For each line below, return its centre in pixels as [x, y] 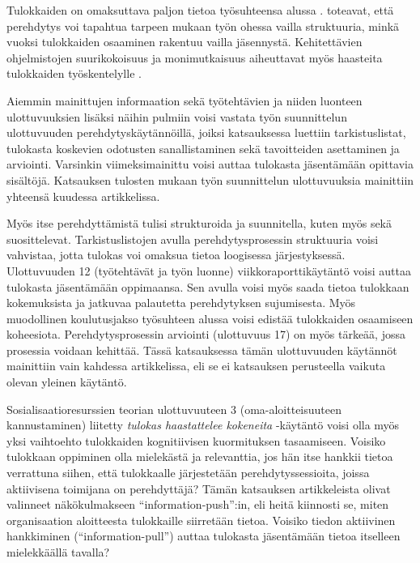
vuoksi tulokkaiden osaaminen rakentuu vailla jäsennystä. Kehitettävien [185, 42]
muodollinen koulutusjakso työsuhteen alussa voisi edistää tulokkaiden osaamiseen [210, 318]
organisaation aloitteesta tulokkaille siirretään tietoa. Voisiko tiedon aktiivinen [201, 520]
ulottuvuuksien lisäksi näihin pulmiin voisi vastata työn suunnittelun [177, 116]
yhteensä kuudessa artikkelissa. [83, 196]
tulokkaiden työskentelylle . [74, 73]
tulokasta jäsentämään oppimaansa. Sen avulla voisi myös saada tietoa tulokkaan [208, 286]
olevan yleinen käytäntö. [67, 382]
